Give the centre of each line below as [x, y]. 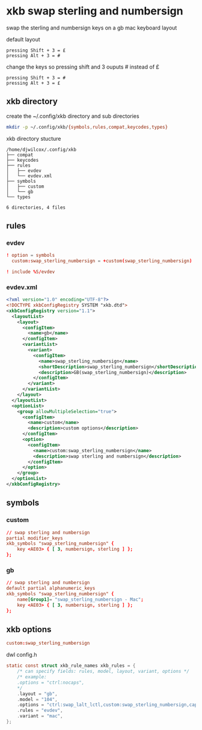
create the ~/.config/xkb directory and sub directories [73, 116]
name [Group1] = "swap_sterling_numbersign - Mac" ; [81, 600]
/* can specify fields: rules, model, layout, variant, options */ [103, 672]
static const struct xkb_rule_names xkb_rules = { [71, 666]
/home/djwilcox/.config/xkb [41, 149]
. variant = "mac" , [40, 716]
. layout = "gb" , [38, 694]
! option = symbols [31, 256]
